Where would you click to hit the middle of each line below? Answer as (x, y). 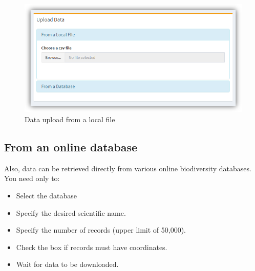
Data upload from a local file (70, 119)
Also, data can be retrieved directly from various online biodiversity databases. (128, 168)
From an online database (71, 146)
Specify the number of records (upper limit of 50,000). (101, 230)
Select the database (47, 195)
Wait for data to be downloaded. (67, 264)
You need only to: (32, 178)
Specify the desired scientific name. (71, 212)
